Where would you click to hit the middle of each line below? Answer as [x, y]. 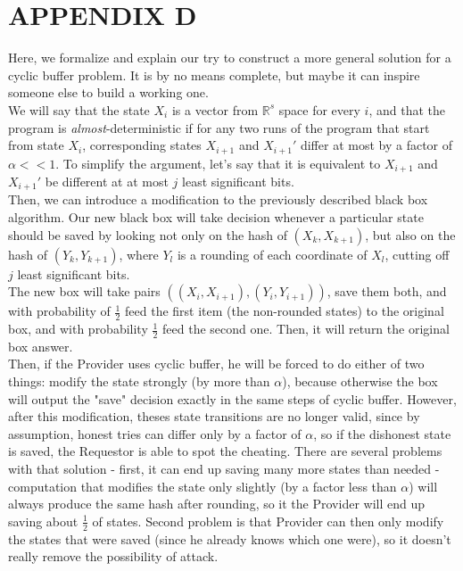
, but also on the [410, 234]
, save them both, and [387, 291]
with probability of [59, 311]
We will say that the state [79, 109]
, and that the [407, 109]
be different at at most [107, 181]
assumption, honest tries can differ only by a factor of [155, 433]
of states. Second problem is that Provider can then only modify [268, 521]
